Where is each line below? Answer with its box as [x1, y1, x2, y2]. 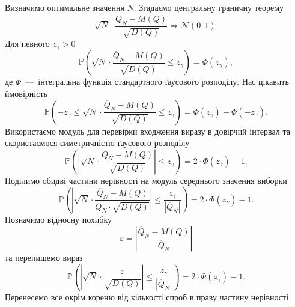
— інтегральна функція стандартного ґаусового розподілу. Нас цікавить [25, 75, 289, 88]
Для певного [5, 37, 50, 50]
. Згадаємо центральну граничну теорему [133, 1, 284, 13]
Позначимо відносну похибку [5, 213, 112, 226]
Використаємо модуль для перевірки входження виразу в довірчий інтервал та [5, 124, 290, 137]
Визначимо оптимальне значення [5, 1, 124, 13]
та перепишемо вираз [5, 251, 83, 263]
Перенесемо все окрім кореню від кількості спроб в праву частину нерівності [5, 290, 289, 303]
